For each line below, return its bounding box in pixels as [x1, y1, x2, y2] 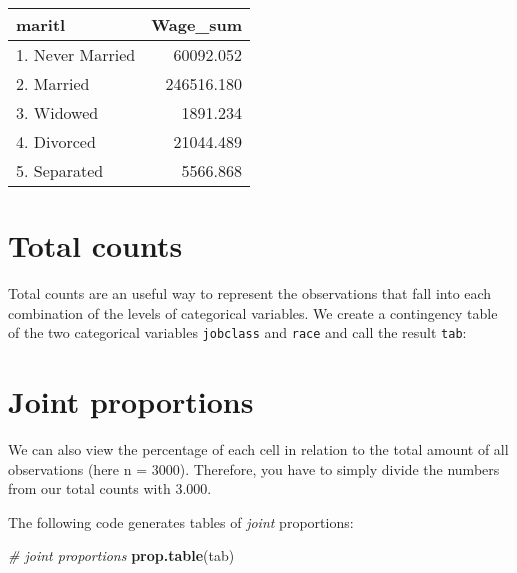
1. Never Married [16, 43, 136, 66]
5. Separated [16, 159, 104, 182]
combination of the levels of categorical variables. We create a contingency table [8, 302, 498, 323]
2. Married [16, 72, 90, 95]
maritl [16, 13, 66, 36]
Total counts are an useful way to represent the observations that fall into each [8, 283, 492, 304]
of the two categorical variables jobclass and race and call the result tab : [8, 322, 467, 343]
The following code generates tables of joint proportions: [8, 511, 354, 532]
